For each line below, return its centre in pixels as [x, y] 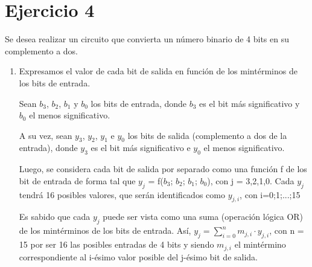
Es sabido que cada [55, 217]
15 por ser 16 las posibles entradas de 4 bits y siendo [116, 244]
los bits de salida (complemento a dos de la [207, 135]
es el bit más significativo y [250, 103]
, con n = [287, 230]
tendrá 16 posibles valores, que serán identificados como [122, 194]
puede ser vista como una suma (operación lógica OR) [203, 217]
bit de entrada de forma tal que [77, 180]
